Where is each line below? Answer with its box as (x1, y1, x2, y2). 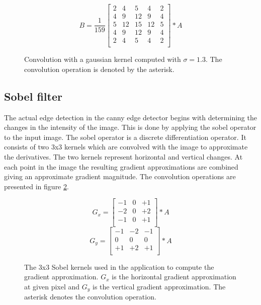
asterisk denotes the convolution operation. (24, 291, 156, 302)
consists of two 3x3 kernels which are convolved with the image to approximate (4, 141, 248, 152)
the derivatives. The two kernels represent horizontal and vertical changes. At (4, 151, 243, 162)
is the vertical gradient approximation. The (93, 281, 226, 291)
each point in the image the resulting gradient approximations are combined (4, 161, 238, 172)
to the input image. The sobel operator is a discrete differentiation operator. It (4, 131, 246, 142)
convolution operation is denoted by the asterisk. (24, 63, 175, 74)
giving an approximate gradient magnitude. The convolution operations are (4, 171, 236, 182)
